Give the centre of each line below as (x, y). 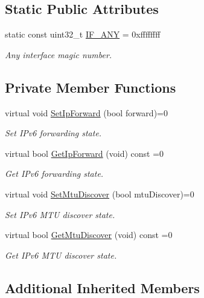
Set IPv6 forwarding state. (53, 133)
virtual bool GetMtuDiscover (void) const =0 (89, 235)
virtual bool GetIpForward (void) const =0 (84, 153)
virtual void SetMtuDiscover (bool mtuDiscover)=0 (100, 194)
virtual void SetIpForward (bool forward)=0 (86, 112)
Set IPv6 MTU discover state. (60, 214)
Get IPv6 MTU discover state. (61, 255)
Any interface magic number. (59, 54)
